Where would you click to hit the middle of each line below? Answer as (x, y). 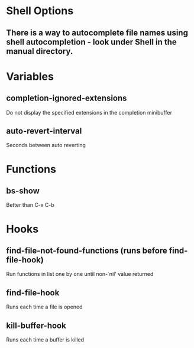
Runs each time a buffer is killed (45, 340)
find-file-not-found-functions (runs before (87, 250)
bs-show (23, 191)
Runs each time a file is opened (44, 307)
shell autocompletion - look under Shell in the (92, 42)
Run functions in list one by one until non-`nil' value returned (80, 274)
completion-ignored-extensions (67, 98)
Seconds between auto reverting (46, 145)
